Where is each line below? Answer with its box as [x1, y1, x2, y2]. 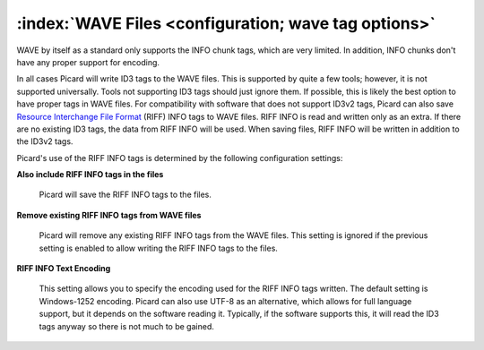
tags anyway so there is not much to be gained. [39, 320, 214, 331]
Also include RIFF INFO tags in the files [16, 169, 164, 180]
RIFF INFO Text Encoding [16, 263, 111, 274]
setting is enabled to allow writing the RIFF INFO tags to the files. [39, 243, 278, 253]
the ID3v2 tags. [16, 136, 73, 147]
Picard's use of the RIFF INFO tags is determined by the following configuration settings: [16, 152, 343, 163]
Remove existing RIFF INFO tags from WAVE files [16, 209, 202, 220]
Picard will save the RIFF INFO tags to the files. [39, 189, 212, 201]
